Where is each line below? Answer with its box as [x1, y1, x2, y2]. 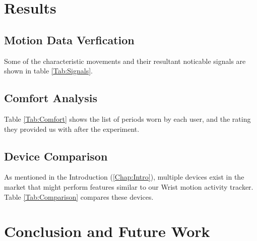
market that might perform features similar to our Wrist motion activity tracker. [4, 181, 253, 192]
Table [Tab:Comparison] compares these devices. [4, 191, 154, 202]
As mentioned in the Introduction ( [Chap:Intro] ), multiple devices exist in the [4, 172, 244, 182]
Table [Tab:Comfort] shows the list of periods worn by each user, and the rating [4, 113, 251, 124]
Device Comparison [4, 148, 108, 164]
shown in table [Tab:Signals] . [4, 65, 93, 76]
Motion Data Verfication [4, 32, 135, 47]
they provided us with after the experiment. [4, 123, 140, 134]
